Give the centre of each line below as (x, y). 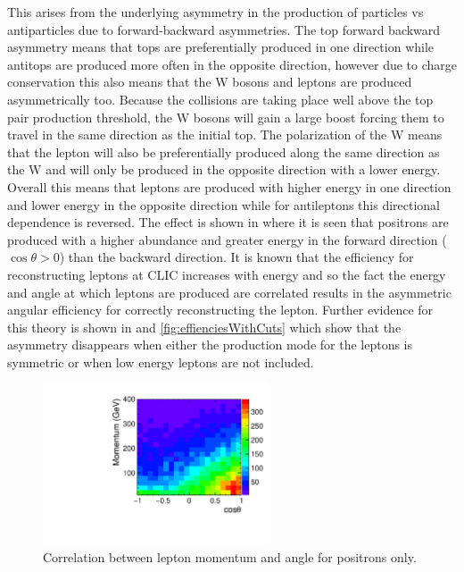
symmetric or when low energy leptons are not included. (161, 362)
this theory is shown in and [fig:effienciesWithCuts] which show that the (204, 327)
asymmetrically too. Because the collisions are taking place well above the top (220, 99)
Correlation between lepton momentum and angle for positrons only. (230, 556)
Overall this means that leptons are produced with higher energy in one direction (229, 186)
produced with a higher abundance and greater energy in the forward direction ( (227, 239)
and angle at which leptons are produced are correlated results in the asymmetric (229, 292)
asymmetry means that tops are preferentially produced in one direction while (221, 47)
